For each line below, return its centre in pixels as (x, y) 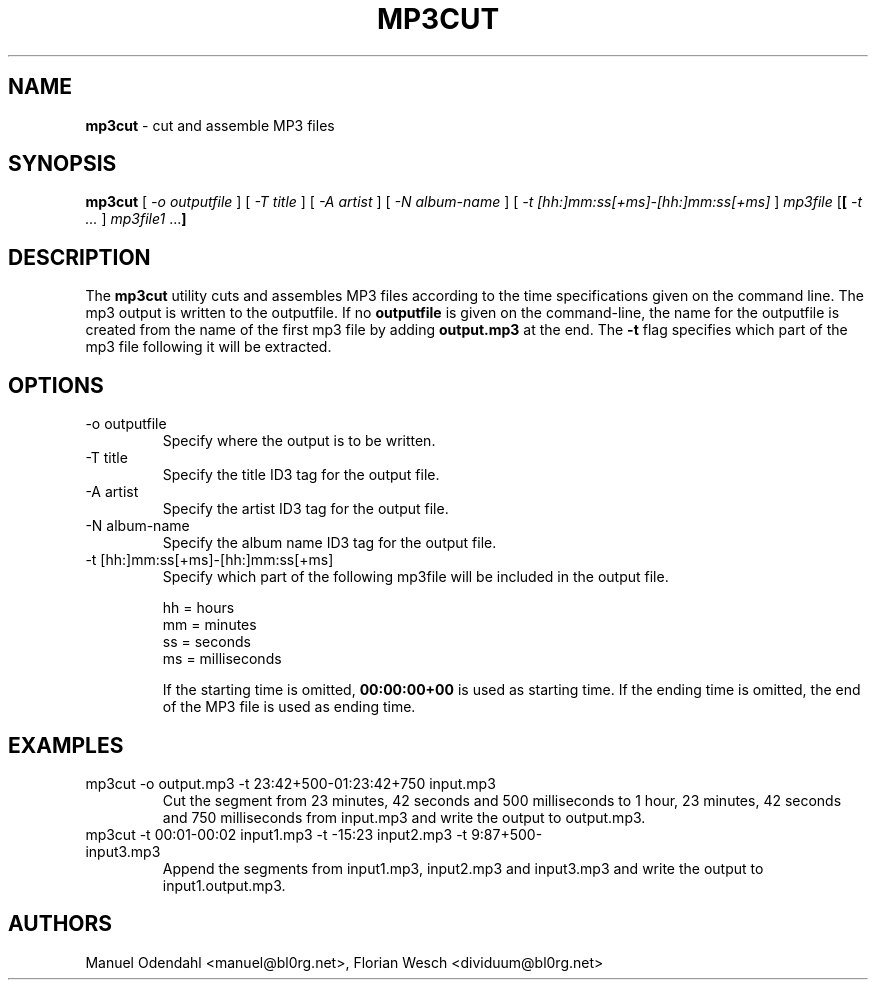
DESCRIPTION (79, 257)
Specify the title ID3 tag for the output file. (301, 475)
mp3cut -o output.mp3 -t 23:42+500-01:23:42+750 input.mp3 (290, 783)
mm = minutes (209, 625)
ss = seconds (206, 642)
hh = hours (198, 608)
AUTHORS (60, 924)
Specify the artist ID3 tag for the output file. (305, 509)
